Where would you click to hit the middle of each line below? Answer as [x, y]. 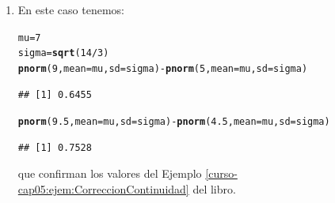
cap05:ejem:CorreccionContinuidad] [103, 189]
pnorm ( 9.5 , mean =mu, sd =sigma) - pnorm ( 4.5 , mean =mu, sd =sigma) [174, 122]
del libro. [214, 189]
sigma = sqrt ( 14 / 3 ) [63, 53]
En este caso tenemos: [71, 9]
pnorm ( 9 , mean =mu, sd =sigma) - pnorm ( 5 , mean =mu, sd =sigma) [163, 68]
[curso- [221, 173]
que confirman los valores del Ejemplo [110, 173]
